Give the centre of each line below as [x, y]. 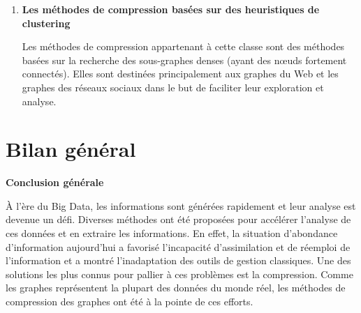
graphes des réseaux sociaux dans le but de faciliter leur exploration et [173, 87]
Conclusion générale [55, 182]
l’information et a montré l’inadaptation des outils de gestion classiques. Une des [178, 260]
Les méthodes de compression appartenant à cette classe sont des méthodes [183, 46]
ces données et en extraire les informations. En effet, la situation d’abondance [172, 233]
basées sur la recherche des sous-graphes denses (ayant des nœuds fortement [184, 60]
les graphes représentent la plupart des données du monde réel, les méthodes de [176, 288]
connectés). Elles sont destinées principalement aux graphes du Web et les [180, 74]
